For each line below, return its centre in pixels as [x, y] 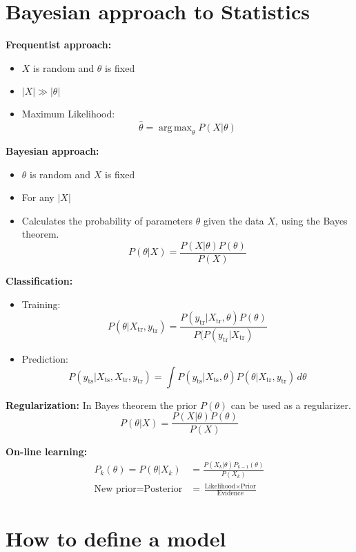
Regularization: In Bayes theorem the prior [101, 405]
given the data [234, 220]
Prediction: [45, 359]
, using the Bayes [311, 220]
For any [38, 197]
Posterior [163, 489]
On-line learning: [47, 451]
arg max [175, 128]
